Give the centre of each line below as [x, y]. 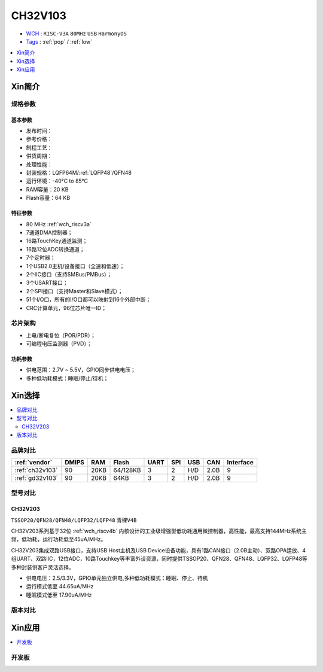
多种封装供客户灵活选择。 [42, 567]
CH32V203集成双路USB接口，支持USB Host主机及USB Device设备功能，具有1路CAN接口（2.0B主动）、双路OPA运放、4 [159, 550]
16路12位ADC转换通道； [55, 249]
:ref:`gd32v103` [36, 478]
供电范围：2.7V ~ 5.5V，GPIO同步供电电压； [81, 370]
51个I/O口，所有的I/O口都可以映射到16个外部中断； [89, 300]
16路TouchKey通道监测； [57, 241]
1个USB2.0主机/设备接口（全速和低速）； [75, 266]
